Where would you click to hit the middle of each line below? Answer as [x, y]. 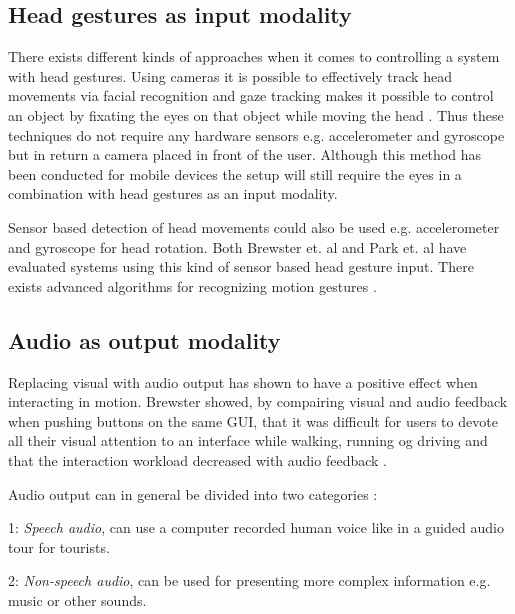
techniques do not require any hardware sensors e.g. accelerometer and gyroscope [256, 134]
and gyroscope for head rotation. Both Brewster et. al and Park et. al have [237, 246]
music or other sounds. [77, 599]
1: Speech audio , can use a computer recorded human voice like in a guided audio [256, 527]
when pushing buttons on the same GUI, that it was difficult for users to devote [253, 420]
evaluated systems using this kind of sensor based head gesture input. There [241, 266]
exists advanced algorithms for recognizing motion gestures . [192, 285]
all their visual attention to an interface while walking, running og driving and [248, 440]
